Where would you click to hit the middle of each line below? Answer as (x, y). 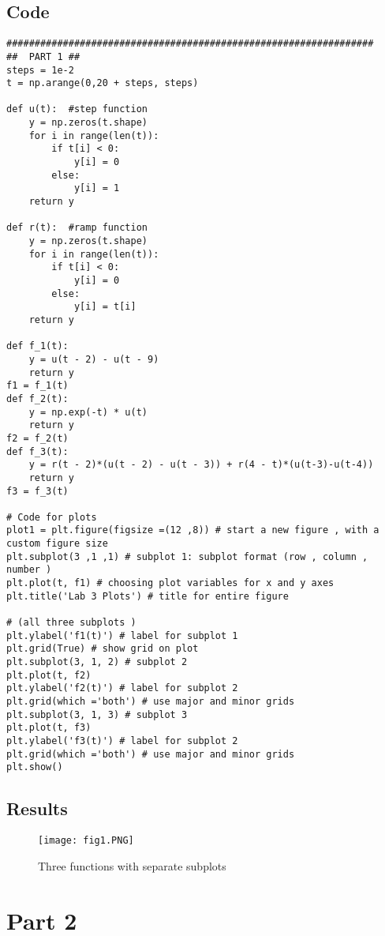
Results (37, 808)
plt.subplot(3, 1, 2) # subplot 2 (97, 662)
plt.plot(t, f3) (49, 728)
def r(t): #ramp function (77, 228)
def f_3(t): (37, 451)
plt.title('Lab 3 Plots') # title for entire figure (148, 596)
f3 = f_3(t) (37, 491)
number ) (29, 570)
